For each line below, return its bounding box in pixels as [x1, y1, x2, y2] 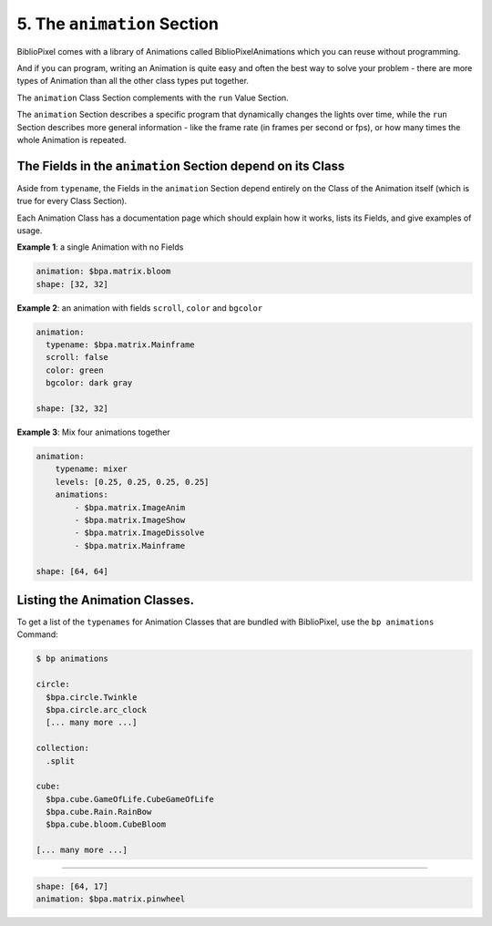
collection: [36, 743, 90, 754]
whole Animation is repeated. [16, 134, 127, 145]
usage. [16, 224, 43, 236]
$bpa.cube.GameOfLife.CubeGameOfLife [46, 794, 214, 804]
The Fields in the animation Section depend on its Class [16, 158, 345, 173]
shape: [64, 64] [36, 566, 109, 576]
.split [46, 756, 76, 766]
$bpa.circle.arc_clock [46, 705, 148, 715]
